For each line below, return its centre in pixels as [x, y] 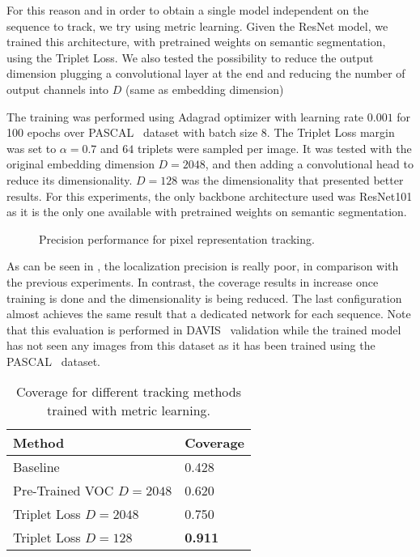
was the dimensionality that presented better [292, 179]
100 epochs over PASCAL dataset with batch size [132, 132]
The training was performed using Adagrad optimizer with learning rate [185, 116]
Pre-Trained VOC [64, 491]
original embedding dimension [81, 164]
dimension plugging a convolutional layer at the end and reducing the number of [206, 73]
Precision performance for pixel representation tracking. [177, 238]
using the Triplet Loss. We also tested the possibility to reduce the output [190, 57]
